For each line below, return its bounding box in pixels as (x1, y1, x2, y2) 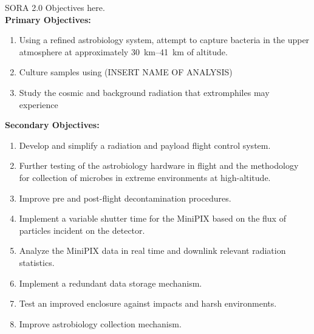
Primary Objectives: (5, 13, 91, 26)
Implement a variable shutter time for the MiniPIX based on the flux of (19, 212, 286, 225)
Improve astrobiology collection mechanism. (19, 317, 182, 330)
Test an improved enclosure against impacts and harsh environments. (19, 297, 277, 310)
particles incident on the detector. (19, 223, 145, 236)
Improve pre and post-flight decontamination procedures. (19, 191, 231, 204)
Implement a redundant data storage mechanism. (19, 276, 202, 289)
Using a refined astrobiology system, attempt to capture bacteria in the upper (19, 33, 310, 46)
